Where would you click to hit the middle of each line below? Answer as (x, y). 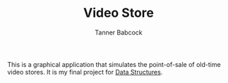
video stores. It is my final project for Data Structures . (85, 72)
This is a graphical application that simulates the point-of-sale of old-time (114, 64)
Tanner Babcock (119, 32)
